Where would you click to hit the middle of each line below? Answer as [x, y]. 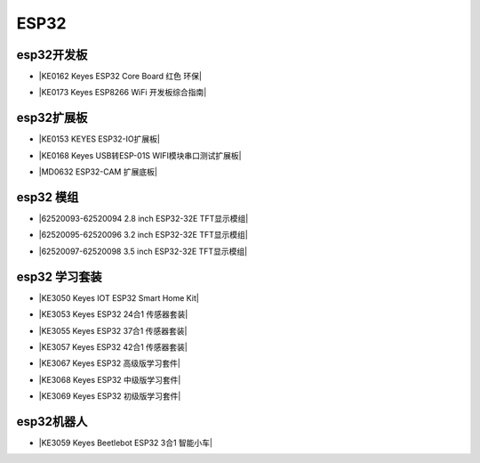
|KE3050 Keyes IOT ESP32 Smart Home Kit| [119, 297]
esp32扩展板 [52, 118]
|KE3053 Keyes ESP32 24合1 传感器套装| [113, 314]
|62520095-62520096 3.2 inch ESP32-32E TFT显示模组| [143, 235]
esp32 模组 [48, 197]
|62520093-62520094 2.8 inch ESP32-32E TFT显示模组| [144, 219]
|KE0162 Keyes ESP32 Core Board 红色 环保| [120, 77]
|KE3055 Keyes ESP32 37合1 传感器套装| [113, 330]
